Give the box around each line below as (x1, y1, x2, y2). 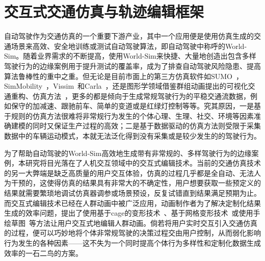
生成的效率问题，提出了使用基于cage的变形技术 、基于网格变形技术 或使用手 (4, 207, 260, 218)
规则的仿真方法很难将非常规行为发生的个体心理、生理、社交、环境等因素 (11, 110, 254, 121)
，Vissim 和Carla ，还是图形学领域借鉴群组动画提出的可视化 (46, 81, 248, 91)
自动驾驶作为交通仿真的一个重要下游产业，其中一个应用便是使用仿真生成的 (4, 31, 254, 41)
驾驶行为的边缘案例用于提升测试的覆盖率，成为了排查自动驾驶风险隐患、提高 (4, 60, 261, 71)
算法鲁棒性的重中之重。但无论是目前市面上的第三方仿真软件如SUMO (4, 70, 233, 81)
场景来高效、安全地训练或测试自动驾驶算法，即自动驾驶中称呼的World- (11, 40, 247, 51)
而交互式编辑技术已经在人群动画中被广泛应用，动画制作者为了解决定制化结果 (4, 197, 261, 208)
